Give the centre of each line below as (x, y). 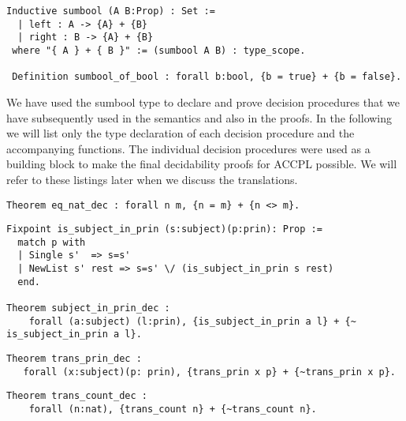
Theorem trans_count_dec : (77, 396)
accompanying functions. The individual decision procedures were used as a (188, 148)
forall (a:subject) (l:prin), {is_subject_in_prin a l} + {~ (192, 321)
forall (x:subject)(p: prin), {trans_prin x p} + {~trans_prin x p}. (209, 372)
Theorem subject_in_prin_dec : (88, 308)
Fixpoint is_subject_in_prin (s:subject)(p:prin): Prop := (164, 229)
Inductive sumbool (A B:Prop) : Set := (111, 11)
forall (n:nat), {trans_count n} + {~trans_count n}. (173, 410)
